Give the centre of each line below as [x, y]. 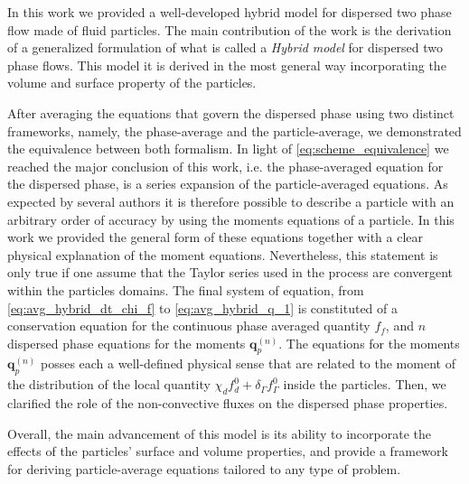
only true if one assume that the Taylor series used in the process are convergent [230, 272]
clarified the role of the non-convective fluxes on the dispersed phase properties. [228, 403]
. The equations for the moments [369, 343]
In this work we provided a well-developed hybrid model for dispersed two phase [230, 12]
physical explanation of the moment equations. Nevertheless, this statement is [223, 254]
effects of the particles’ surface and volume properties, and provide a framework [228, 451]
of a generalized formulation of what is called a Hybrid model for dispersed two [225, 47]
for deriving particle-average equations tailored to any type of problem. [204, 468]
